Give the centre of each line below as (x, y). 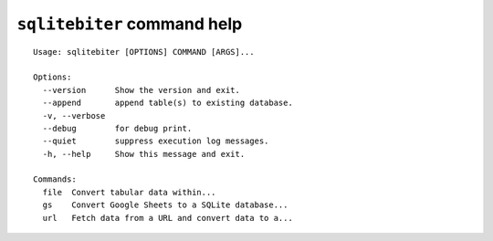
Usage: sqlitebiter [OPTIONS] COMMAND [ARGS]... (144, 52)
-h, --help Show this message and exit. (144, 154)
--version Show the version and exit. (142, 90)
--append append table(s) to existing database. (168, 103)
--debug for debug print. (117, 128)
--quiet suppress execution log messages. (156, 141)
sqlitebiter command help (130, 24)
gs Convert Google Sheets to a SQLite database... (165, 205)
